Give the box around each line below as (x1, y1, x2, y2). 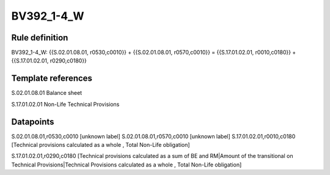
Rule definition (11, 32, 68, 43)
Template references (11, 73, 93, 84)
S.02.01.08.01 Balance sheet (11, 89, 82, 97)
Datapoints (11, 116, 54, 127)
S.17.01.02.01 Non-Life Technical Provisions (11, 100, 120, 108)
